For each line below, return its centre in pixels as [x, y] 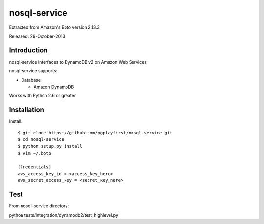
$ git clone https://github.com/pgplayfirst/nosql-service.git [95, 133]
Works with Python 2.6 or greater [43, 96]
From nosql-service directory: [39, 206]
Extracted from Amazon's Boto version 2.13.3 [54, 27]
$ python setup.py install [50, 146]
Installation [26, 110]
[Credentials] [34, 167]
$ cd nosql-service [41, 140]
